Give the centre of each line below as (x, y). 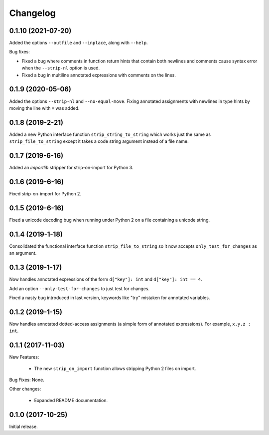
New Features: (24, 357)
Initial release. (23, 427)
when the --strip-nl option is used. (61, 68)
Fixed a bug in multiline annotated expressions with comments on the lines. (99, 75)
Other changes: (25, 389)
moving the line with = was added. (44, 108)
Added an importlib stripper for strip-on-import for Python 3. (71, 168)
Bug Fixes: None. (27, 380)
